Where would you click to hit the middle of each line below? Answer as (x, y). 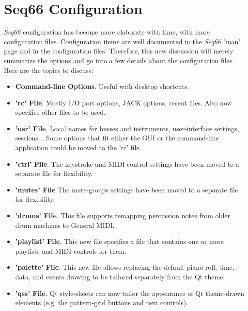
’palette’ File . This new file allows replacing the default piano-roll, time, (125, 267)
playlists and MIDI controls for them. (71, 251)
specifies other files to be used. (61, 112)
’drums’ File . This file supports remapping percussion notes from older (123, 216)
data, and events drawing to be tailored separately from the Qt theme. (120, 276)
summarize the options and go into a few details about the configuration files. (119, 60)
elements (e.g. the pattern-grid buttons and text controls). (101, 302)
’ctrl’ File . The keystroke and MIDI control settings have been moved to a (127, 164)
